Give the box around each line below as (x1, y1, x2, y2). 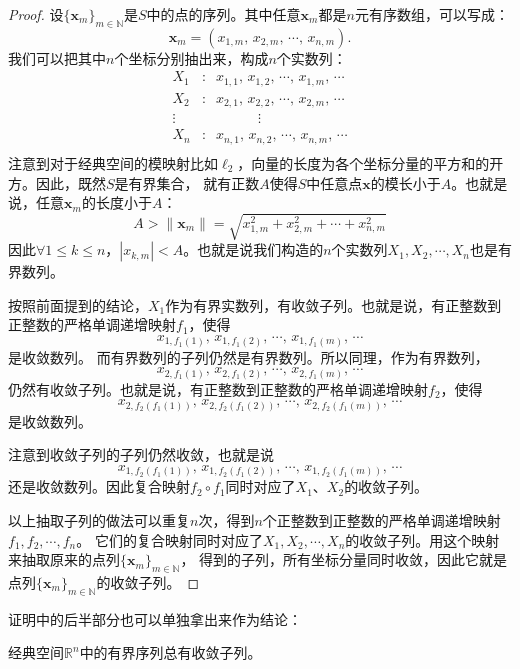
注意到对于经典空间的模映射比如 (8, 152, 218, 173)
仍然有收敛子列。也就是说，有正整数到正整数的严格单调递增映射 (8, 378, 428, 399)
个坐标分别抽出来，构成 (114, 47, 269, 68)
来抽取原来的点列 (8, 549, 120, 570)
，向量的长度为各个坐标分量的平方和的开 (237, 152, 504, 173)
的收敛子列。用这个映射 (345, 529, 500, 550)
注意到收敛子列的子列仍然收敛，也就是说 (8, 444, 274, 465)
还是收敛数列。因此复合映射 (8, 476, 190, 497)
